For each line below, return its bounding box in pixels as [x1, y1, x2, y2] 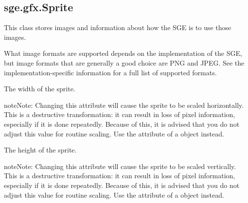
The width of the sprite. [4, 84, 75, 94]
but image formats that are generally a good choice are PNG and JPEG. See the [4, 57, 245, 68]
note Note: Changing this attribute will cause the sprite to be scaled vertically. [4, 161, 236, 171]
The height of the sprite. [4, 145, 77, 155]
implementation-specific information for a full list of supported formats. [4, 67, 217, 77]
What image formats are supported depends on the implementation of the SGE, [4, 48, 242, 58]
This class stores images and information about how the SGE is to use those [4, 22, 231, 33]
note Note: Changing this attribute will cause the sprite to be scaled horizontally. [4, 100, 244, 110]
